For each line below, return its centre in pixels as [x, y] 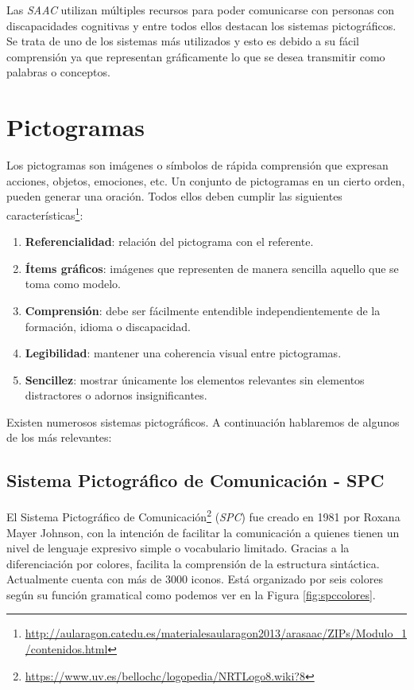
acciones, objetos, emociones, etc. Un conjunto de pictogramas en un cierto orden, [206, 180]
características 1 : [45, 213]
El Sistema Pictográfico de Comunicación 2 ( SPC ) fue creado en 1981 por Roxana [203, 515]
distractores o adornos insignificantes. [116, 395]
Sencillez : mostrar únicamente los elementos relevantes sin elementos [195, 379]
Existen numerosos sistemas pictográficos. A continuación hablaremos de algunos [203, 421]
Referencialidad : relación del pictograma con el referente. [169, 242]
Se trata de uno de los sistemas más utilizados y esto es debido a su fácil [183, 41]
